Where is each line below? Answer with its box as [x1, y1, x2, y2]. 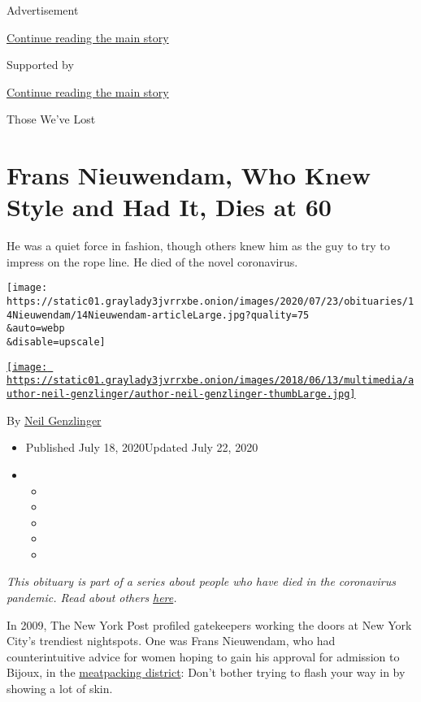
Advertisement [7, 2, 79, 18]
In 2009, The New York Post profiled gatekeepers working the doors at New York [7, 616, 412, 633]
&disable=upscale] [7, 336, 106, 349]
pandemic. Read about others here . [7, 589, 177, 606]
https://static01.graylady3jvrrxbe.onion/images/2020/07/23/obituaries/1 [7, 296, 414, 308]
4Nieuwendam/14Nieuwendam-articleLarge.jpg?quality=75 [7, 309, 310, 321]
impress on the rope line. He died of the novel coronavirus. [7, 253, 298, 270]
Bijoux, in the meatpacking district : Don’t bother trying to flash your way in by [7, 664, 406, 681]
